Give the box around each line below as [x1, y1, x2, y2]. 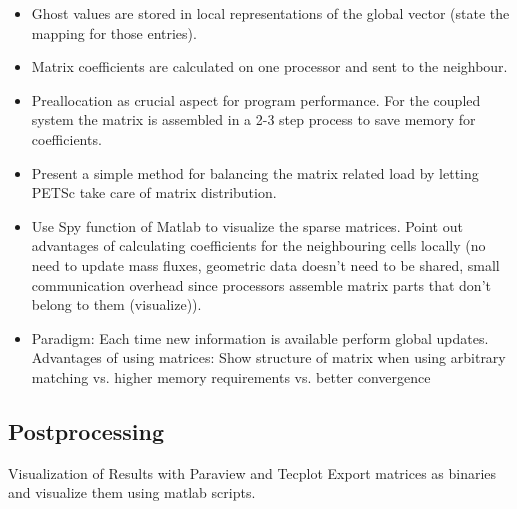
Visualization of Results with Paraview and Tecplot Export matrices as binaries [8, 462, 497, 483]
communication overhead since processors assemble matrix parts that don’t [31, 274, 491, 295]
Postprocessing [8, 415, 165, 446]
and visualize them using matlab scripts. [8, 482, 256, 503]
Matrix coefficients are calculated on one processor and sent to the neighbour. [31, 56, 508, 77]
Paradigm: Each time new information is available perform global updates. [31, 327, 489, 348]
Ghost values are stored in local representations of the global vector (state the [31, 3, 510, 23]
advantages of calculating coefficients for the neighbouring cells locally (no [31, 235, 486, 256]
